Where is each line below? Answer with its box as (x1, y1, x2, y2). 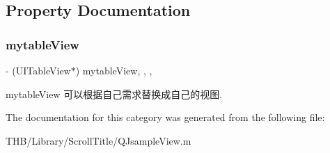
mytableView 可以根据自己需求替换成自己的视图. (6, 86, 223, 101)
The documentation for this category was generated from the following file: (6, 110, 325, 124)
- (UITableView (6, 63, 71, 77)
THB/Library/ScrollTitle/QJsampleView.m (6, 133, 191, 147)
